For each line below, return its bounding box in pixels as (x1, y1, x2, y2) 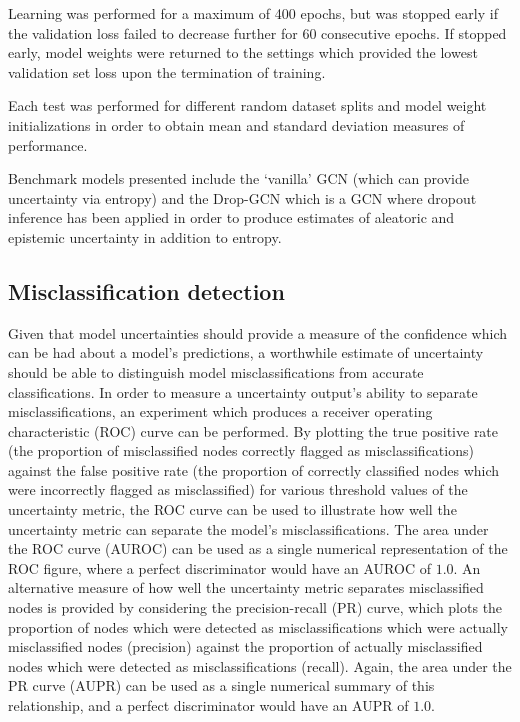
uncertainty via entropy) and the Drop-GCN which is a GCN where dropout (8, 187, 477, 208)
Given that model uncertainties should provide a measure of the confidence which (8, 322, 507, 343)
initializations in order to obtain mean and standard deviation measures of (8, 114, 465, 135)
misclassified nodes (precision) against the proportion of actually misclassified (8, 636, 483, 657)
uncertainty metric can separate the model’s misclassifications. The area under (8, 518, 489, 539)
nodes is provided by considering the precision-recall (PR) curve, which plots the (8, 597, 503, 618)
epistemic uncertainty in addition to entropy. (8, 226, 282, 247)
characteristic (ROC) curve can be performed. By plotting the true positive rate (8, 420, 499, 441)
